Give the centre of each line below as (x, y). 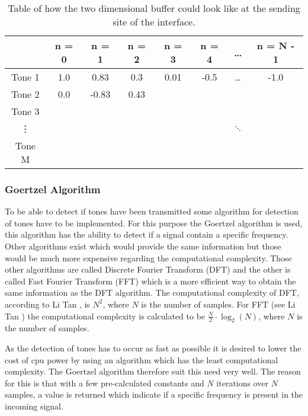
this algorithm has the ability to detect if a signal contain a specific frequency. (147, 234)
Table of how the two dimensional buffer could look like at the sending (154, 8)
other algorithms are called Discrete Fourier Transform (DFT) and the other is (148, 269)
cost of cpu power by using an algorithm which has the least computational (142, 359)
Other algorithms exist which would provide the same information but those (143, 246)
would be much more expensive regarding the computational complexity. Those (148, 257)
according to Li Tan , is (47, 304)
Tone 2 (25, 94)
